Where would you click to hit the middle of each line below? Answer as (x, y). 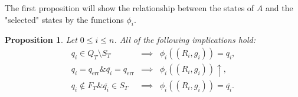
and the (279, 8)
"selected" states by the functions (64, 19)
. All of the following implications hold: (185, 40)
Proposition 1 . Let (41, 40)
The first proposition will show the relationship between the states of (130, 8)
